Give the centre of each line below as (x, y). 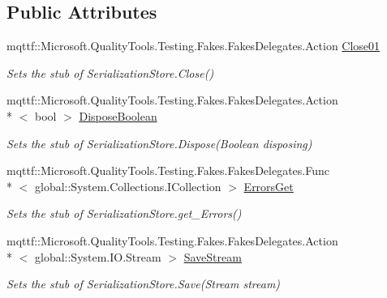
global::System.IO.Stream (98, 256)
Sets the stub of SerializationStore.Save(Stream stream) (144, 284)
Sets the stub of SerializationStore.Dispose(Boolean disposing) (159, 143)
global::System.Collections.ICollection (128, 186)
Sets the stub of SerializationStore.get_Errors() (124, 213)
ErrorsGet (269, 186)
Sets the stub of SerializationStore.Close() (110, 72)
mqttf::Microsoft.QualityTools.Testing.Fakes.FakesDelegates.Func (168, 170)
